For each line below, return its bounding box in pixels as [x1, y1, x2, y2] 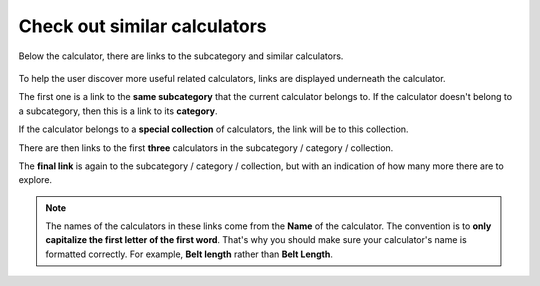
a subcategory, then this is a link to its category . [18, 105, 218, 117]
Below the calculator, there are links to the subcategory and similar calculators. [18, 50, 344, 62]
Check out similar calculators [18, 15, 267, 37]
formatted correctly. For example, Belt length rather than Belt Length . [45, 248, 334, 260]
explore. [18, 174, 53, 186]
